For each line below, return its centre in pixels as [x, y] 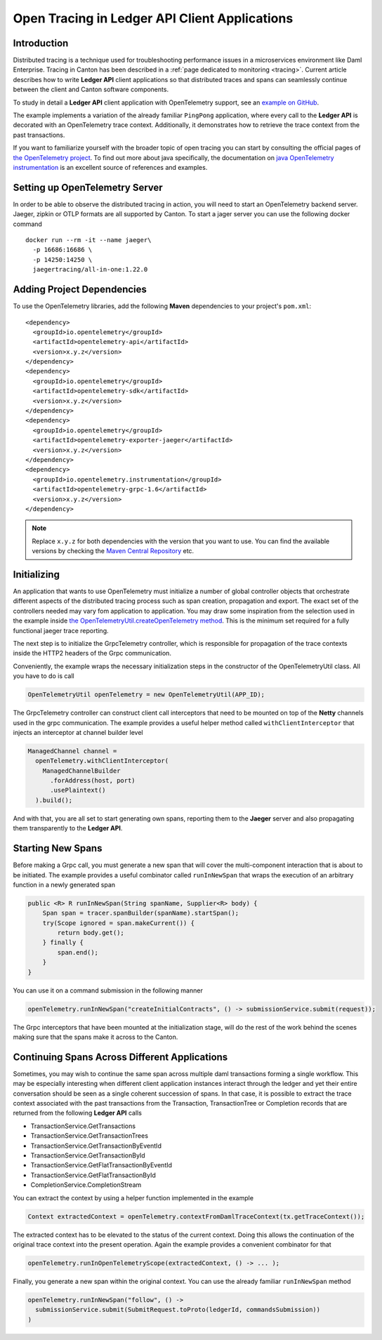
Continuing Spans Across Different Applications [120, 1057]
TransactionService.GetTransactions [83, 1126]
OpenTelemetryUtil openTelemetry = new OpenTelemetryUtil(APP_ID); [146, 695]
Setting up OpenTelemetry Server [88, 187]
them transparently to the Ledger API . [68, 828]
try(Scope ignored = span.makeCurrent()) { [118, 923]
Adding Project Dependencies [80, 290]
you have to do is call [44, 676]
